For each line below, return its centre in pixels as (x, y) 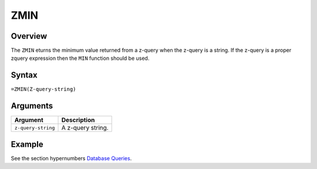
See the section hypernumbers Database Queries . (71, 158)
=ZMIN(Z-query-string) (43, 89)
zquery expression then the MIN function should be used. (80, 58)
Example (27, 144)
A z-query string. (85, 128)
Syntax (24, 75)
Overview (29, 36)
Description (78, 120)
